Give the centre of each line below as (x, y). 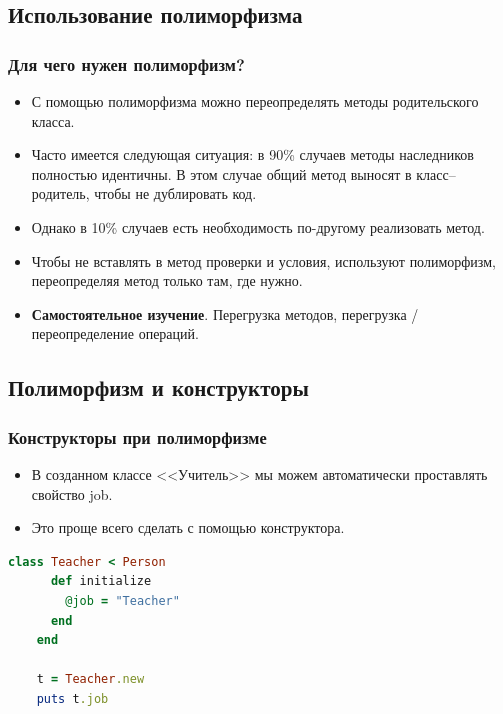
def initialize (101, 581)
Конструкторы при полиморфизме (137, 436)
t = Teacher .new (90, 679)
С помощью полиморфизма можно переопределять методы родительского (255, 101)
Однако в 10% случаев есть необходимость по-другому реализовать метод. (258, 226)
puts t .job (72, 698)
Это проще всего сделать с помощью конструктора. (188, 527)
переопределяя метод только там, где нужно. (167, 280)
